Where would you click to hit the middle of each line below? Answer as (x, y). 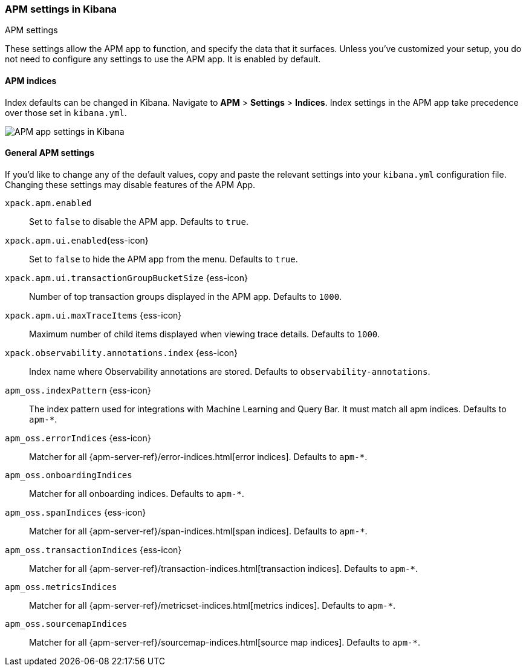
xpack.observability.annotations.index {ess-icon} (122, 352)
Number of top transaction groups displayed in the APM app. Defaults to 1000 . (186, 296)
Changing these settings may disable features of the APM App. (130, 184)
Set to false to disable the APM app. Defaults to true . (139, 221)
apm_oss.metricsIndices (61, 587)
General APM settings (50, 153)
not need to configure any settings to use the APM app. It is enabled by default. (163, 59)
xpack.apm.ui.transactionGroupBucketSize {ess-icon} (126, 277)
